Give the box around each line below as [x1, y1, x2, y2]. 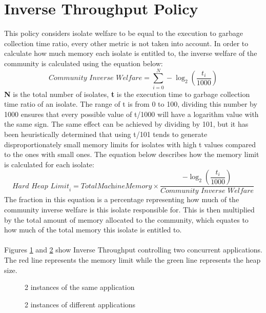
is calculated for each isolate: [4, 159, 94, 169]
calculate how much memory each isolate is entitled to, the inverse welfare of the [4, 48, 257, 58]
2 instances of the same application [25, 282, 135, 292]
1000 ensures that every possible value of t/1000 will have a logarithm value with [4, 108, 259, 119]
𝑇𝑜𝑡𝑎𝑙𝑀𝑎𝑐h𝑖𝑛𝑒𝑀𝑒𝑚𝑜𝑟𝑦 [80, 182, 152, 190]
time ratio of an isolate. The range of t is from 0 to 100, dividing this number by [4, 99, 257, 109]
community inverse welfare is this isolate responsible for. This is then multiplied [4, 204, 255, 214]
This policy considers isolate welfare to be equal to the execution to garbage [4, 28, 243, 38]
